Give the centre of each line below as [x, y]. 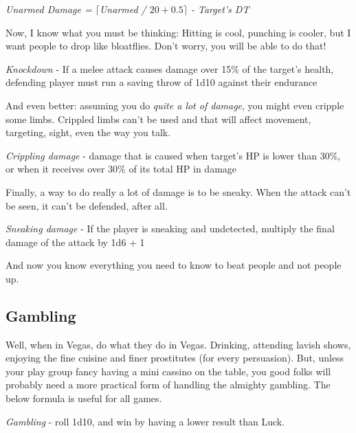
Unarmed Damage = [49, 9]
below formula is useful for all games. [84, 398]
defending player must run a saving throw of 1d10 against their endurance [162, 82]
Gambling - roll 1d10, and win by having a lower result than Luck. [145, 421]
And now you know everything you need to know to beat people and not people [174, 265]
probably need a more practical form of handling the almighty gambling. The [168, 385]
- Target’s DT [220, 9]
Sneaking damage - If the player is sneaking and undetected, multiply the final [170, 229]
